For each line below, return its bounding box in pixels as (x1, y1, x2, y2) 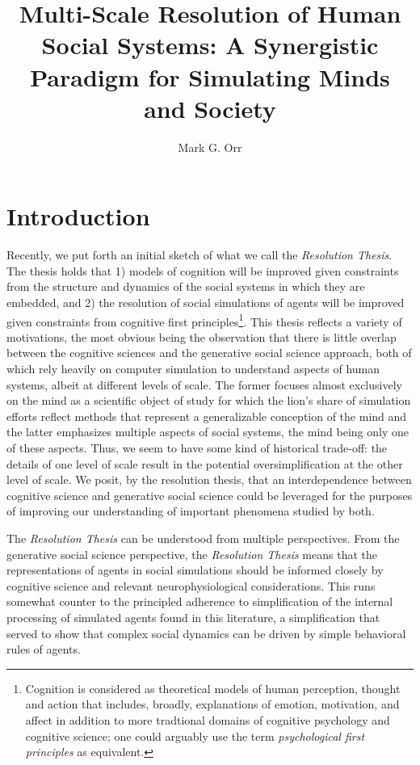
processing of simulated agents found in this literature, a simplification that (6, 608, 380, 625)
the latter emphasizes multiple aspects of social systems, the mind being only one (6, 423, 409, 440)
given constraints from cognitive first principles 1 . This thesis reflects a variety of (6, 310, 402, 330)
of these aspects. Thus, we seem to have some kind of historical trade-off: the (6, 439, 388, 456)
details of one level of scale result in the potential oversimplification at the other (6, 455, 403, 472)
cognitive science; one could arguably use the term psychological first (25, 727, 365, 744)
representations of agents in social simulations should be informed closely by (6, 561, 384, 578)
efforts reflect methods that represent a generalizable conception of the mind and (6, 407, 407, 424)
